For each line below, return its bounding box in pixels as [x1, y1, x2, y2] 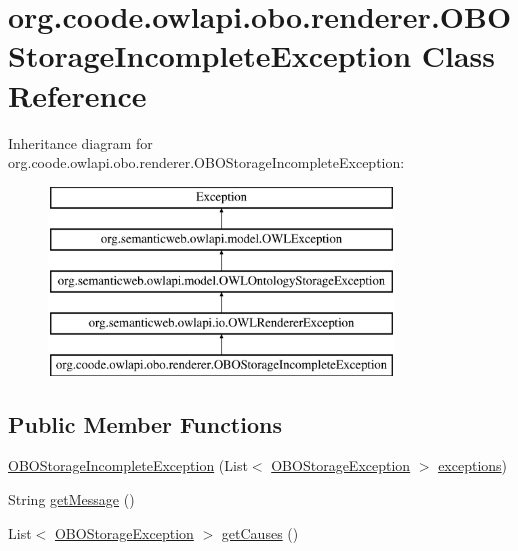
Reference [8, 74, 147, 115]
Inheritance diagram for [8, 132, 153, 153]
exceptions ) [438, 455, 508, 476]
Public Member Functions [8, 408, 282, 439]
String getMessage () [8, 489, 135, 510]
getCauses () [221, 522, 299, 543]
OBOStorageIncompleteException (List [8, 455, 248, 476]
